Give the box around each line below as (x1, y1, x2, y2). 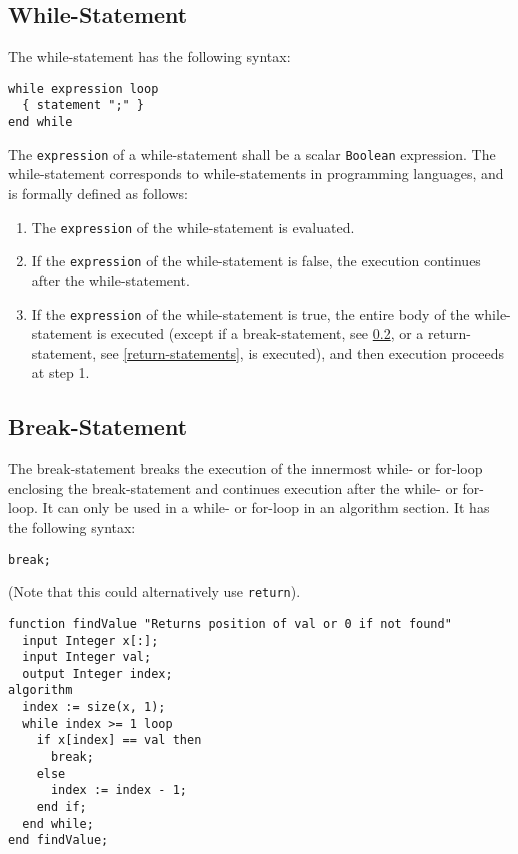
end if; (36, 800, 87, 815)
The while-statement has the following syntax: (8, 46, 291, 67)
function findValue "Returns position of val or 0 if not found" (8, 616, 452, 631)
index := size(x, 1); (22, 700, 166, 715)
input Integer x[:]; (22, 633, 159, 648)
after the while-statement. (31, 269, 190, 290)
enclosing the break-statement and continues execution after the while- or (8, 477, 458, 498)
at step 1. (31, 362, 90, 383)
